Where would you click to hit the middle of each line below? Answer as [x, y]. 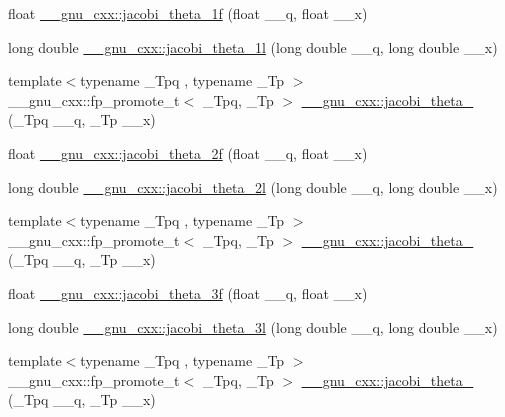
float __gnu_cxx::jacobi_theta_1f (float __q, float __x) [188, 13]
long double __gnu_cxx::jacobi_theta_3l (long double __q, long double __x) [253, 326]
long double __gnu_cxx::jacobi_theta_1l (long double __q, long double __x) [253, 46]
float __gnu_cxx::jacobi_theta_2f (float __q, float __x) [188, 152]
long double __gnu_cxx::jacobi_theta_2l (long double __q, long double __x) [253, 186]
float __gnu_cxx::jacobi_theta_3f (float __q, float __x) [188, 292]
